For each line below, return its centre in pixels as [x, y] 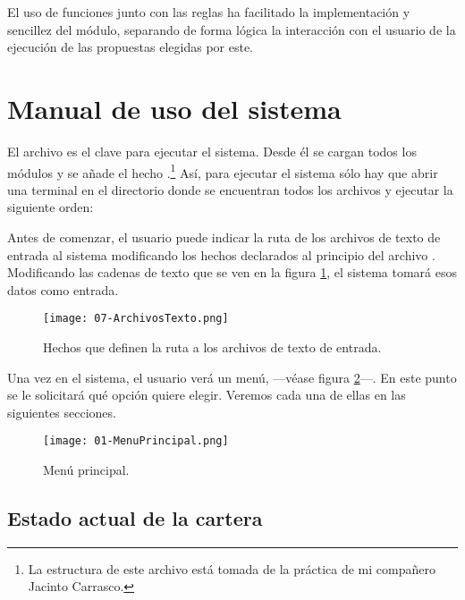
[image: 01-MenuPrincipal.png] [136, 441]
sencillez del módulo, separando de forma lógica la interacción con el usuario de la [232, 29]
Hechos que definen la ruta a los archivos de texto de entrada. [212, 346]
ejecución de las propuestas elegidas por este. [130, 47]
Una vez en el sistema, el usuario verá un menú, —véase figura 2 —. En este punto [232, 377]
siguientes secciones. [62, 412]
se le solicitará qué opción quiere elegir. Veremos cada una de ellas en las [207, 395]
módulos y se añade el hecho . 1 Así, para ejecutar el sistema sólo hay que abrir [223, 171]
